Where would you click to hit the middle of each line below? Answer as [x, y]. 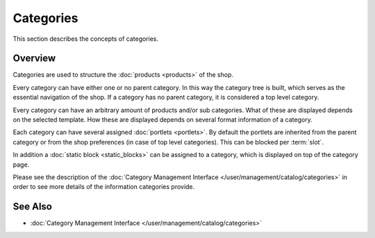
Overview [34, 58]
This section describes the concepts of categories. [86, 39]
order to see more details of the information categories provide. [104, 187]
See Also [32, 207]
